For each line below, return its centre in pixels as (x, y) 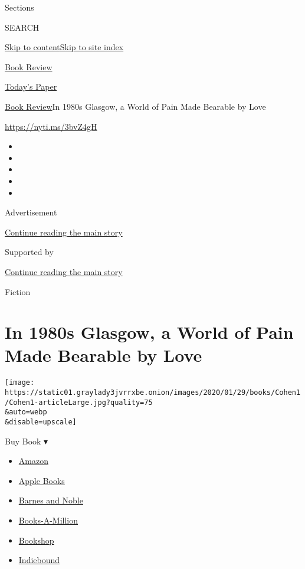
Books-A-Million (48, 520)
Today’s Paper (31, 86)
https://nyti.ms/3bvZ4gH (51, 126)
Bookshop (36, 540)
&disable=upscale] (41, 422)
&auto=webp (26, 412)
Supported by (29, 252)
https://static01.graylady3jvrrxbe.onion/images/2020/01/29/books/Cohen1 (153, 393)
